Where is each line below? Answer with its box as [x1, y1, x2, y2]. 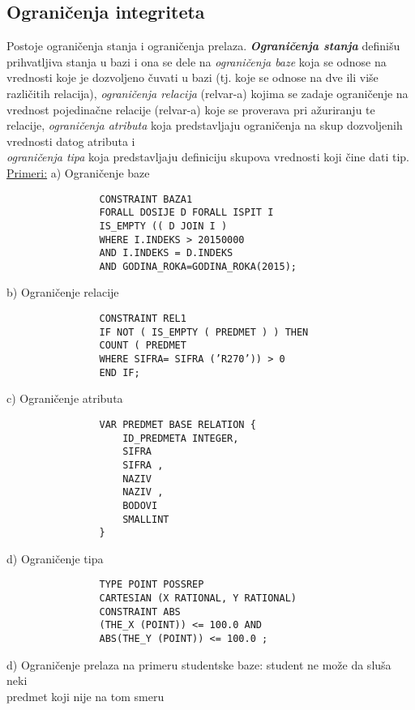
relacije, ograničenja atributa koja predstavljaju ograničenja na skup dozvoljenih [6, 117, 403, 134]
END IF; [99, 366, 140, 379]
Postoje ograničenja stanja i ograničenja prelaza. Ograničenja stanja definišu [6, 37, 400, 54]
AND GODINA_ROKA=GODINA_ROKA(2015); [99, 260, 297, 272]
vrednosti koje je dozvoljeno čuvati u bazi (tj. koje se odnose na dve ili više [6, 69, 379, 86]
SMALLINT [122, 513, 169, 525]
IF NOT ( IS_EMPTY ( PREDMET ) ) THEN [99, 326, 309, 338]
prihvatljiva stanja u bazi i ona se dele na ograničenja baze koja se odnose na [6, 53, 387, 70]
